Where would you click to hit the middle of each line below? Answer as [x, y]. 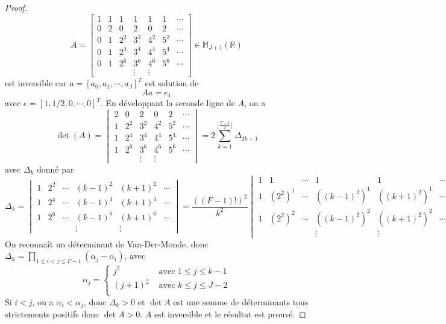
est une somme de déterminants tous [241, 301]
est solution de [172, 83]
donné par [55, 169]
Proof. [16, 7]
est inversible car [36, 83]
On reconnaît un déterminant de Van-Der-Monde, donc [107, 243]
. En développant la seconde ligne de [168, 103]
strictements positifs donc [52, 314]
